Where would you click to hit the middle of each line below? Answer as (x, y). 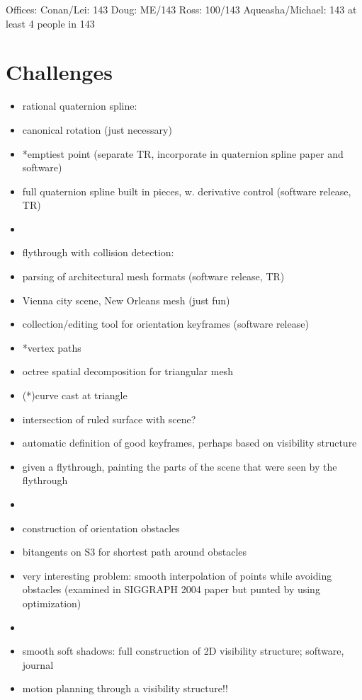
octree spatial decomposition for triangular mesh (128, 371)
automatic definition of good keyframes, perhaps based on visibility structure (190, 443)
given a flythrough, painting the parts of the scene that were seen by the (180, 466)
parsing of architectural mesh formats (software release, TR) (153, 276)
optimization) (52, 603)
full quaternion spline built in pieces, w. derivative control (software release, (187, 191)
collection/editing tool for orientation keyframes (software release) (165, 324)
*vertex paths (52, 347)
